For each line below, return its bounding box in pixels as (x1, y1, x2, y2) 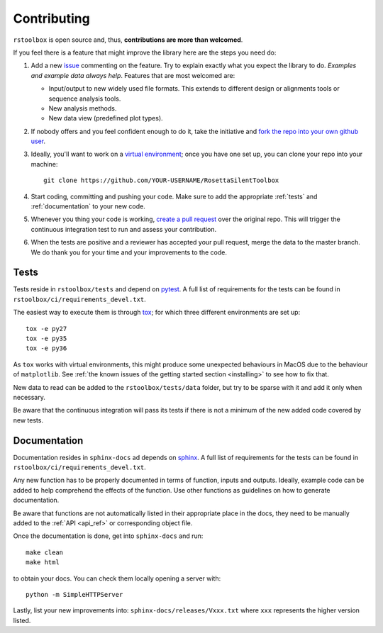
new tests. (13, 415, 44, 425)
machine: (30, 159, 58, 168)
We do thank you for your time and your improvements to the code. (30, 248, 227, 257)
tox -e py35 (26, 335, 67, 343)
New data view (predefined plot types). (48, 114, 163, 123)
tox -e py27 (26, 325, 67, 332)
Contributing (13, 11, 90, 26)
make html (26, 559, 60, 566)
